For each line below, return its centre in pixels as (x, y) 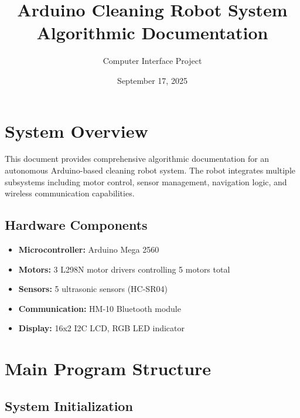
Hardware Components (76, 225)
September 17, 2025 (152, 80)
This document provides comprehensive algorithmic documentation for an (137, 159)
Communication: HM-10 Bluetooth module (100, 308)
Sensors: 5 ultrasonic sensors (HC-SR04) (93, 289)
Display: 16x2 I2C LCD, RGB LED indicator (102, 328)
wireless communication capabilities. (70, 193)
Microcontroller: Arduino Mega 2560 (89, 249)
